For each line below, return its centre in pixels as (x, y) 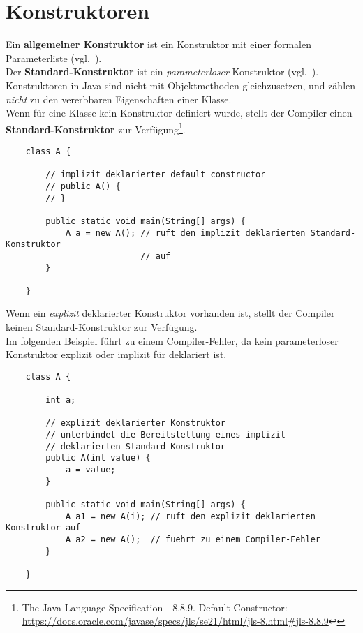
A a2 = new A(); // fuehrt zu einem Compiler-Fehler (193, 540)
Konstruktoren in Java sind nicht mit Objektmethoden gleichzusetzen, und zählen (181, 85)
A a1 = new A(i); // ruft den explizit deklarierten (190, 516)
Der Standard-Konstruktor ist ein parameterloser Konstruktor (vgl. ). (162, 72)
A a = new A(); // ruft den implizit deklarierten (185, 233)
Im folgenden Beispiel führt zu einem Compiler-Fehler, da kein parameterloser (172, 340)
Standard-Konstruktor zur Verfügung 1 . (96, 128)
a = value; (90, 470)
